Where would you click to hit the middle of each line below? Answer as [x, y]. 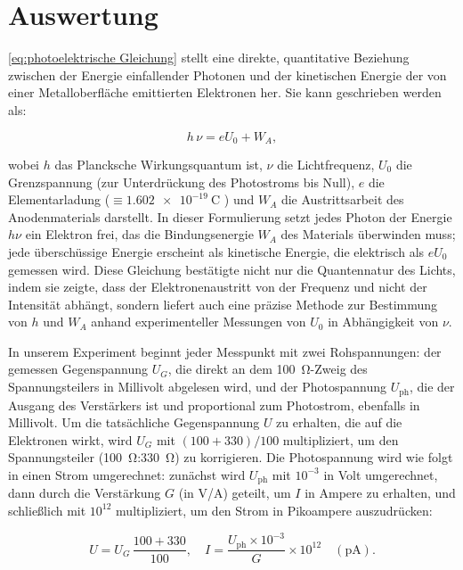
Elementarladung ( [59, 199]
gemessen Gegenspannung [78, 369]
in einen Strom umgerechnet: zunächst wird [127, 474]
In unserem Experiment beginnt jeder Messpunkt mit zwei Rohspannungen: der [225, 351]
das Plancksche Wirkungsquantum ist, [158, 164]
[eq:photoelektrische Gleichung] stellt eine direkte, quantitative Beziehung [209, 58]
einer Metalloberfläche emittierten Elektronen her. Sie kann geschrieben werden [225, 92]
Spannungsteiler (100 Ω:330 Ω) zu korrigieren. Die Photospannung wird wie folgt [231, 457]
